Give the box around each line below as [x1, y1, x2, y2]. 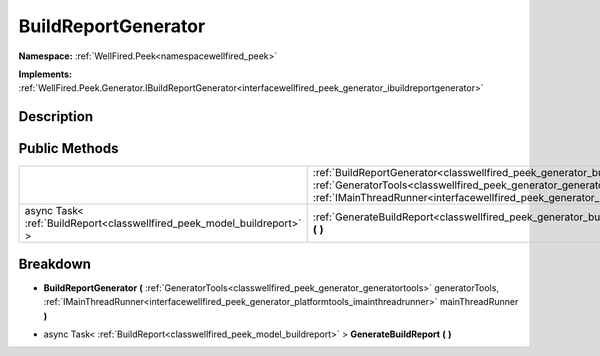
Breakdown [18, 255, 92, 272]
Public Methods [18, 140, 119, 157]
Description [18, 108, 94, 125]
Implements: [18, 68, 73, 80]
